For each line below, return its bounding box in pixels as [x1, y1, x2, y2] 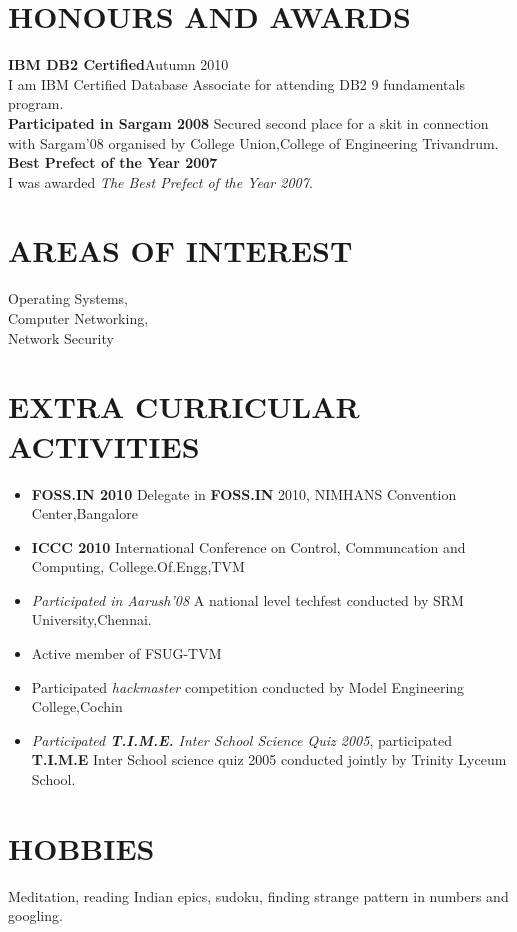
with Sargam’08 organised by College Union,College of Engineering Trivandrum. [8, 132, 499, 153]
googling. [8, 905, 63, 926]
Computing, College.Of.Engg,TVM [31, 556, 245, 577]
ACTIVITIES [8, 425, 200, 466]
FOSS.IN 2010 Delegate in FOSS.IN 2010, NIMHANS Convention [31, 483, 457, 504]
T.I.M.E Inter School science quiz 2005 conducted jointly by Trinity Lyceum [31, 749, 507, 770]
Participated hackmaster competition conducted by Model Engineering [31, 676, 465, 697]
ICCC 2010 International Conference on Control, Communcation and [31, 536, 466, 557]
